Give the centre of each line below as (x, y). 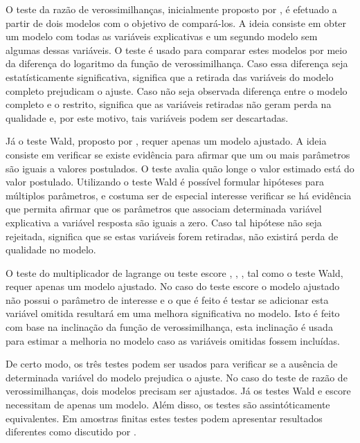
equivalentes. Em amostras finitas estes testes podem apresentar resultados (164, 418)
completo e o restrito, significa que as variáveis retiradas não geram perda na (169, 104)
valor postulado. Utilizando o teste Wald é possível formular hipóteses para (165, 182)
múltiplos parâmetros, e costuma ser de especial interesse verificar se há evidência (179, 195)
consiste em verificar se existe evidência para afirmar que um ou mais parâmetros (178, 154)
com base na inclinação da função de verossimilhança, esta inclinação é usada (169, 327)
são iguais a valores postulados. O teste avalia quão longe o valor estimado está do (180, 168)
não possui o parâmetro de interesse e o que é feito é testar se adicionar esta (167, 299)
